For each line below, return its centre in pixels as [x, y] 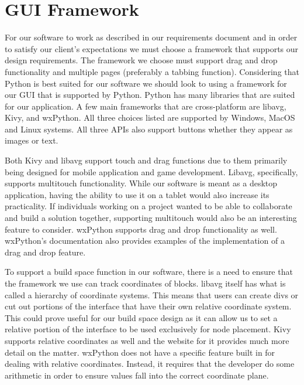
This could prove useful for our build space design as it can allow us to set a [141, 317]
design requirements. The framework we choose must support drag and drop [141, 60]
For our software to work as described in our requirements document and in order [151, 37]
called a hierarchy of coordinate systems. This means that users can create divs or [152, 294]
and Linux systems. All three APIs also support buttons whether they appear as [149, 129]
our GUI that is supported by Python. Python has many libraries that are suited [150, 95]
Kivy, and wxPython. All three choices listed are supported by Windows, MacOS [150, 117]
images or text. [32, 140]
